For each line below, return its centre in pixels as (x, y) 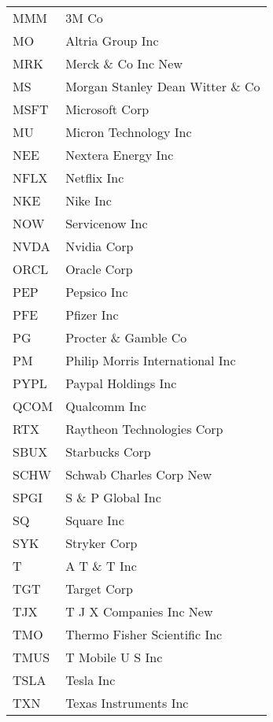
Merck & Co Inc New (124, 63)
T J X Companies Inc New (139, 611)
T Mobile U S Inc (114, 657)
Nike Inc (89, 200)
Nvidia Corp (100, 246)
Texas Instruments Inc (127, 703)
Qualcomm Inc (106, 406)
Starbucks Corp (108, 452)
